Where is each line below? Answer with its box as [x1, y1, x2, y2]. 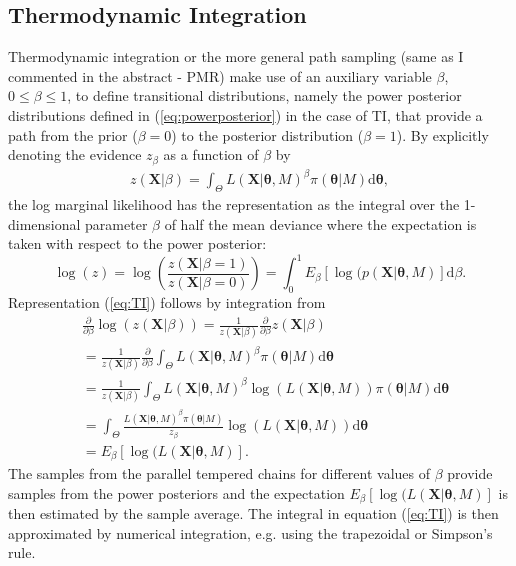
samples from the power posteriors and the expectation [8, 482, 345, 503]
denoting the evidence [8, 144, 142, 165]
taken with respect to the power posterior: [8, 233, 267, 254]
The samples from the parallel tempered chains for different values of [8, 463, 431, 484]
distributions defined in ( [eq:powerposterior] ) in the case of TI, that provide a [8, 104, 483, 125]
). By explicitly [396, 124, 489, 145]
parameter [85, 213, 148, 234]
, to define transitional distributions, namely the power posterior [67, 85, 462, 106]
